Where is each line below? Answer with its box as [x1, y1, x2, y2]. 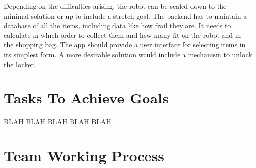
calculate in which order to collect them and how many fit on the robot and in [4, 30, 241, 40]
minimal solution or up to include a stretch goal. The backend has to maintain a [4, 10, 247, 21]
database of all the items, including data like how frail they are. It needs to [4, 20, 231, 31]
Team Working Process [4, 145, 165, 166]
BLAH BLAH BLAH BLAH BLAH [4, 116, 111, 127]
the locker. [4, 59, 36, 69]
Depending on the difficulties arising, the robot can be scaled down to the [4, 1, 227, 11]
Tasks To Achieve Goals [4, 88, 169, 108]
